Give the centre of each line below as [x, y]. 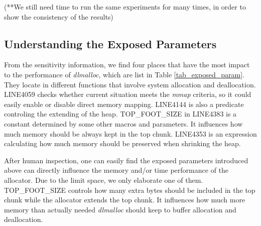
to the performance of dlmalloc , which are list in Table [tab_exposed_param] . [124, 74]
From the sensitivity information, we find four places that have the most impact [127, 65]
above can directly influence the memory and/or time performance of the [116, 170]
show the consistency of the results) [59, 16]
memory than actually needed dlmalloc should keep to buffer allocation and [120, 209]
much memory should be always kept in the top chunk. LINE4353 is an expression [130, 133]
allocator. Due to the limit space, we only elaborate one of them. [104, 180]
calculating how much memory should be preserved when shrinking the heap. [122, 143]
